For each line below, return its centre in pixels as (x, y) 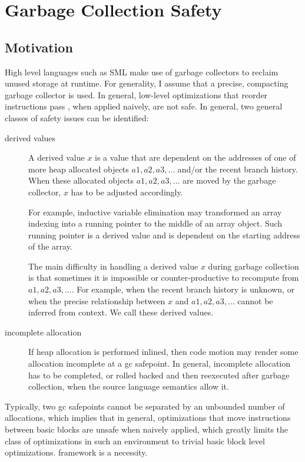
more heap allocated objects (79, 169)
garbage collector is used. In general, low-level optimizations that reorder (136, 94)
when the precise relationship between (97, 300)
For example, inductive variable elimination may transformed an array (155, 212)
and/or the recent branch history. (238, 169)
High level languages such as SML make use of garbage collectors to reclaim (142, 72)
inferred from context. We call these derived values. (121, 312)
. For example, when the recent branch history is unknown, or (183, 289)
